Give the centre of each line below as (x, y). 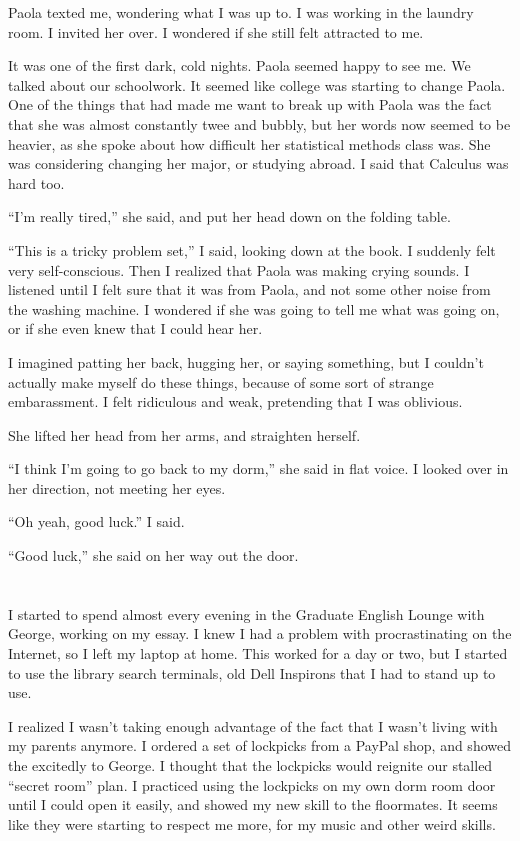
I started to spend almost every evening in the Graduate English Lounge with (246, 613)
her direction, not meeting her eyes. (117, 487)
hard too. (36, 182)
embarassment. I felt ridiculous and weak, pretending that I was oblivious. (235, 401)
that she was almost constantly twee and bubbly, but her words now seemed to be (259, 123)
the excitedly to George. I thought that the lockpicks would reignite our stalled (250, 765)
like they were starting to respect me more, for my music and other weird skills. (252, 823)
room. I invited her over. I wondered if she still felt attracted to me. (216, 31)
